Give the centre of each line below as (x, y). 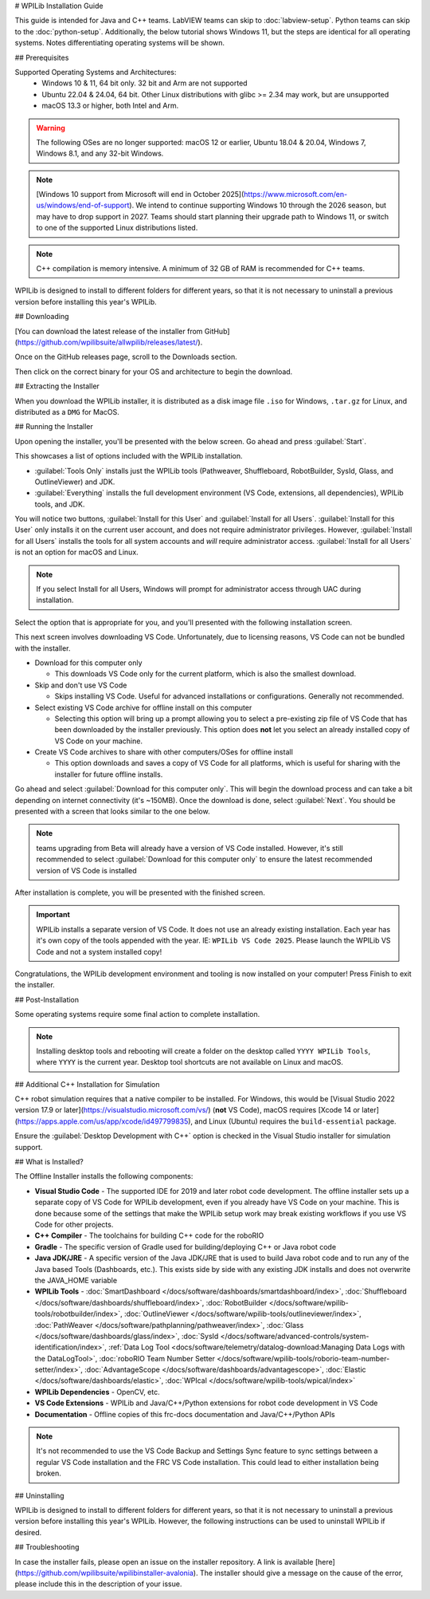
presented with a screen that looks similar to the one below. (112, 811)
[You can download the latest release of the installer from (109, 331)
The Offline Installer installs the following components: (104, 1176)
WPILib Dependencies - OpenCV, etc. (97, 1392)
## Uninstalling (39, 1495)
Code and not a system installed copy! (99, 951)
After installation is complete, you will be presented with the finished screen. (140, 892)
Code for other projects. (74, 1224)
